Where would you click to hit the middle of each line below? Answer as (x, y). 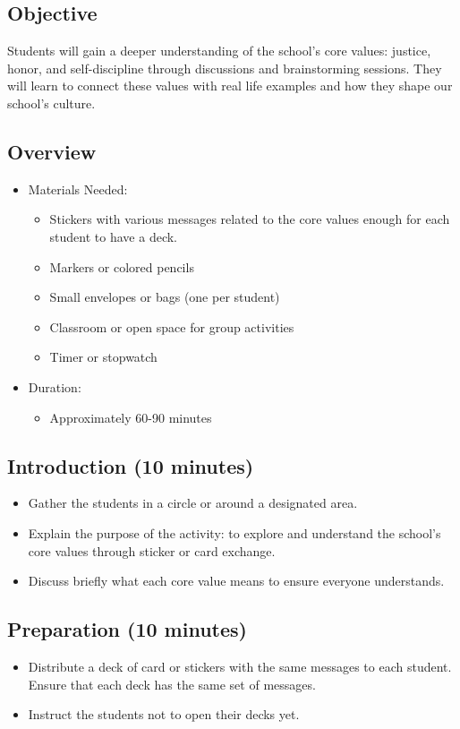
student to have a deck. (113, 236)
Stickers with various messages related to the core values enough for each (250, 219)
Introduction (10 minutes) (131, 465)
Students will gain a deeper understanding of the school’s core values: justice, (219, 51)
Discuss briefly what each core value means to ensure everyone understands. (236, 581)
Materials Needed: (78, 189)
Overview (52, 151)
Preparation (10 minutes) (127, 629)
